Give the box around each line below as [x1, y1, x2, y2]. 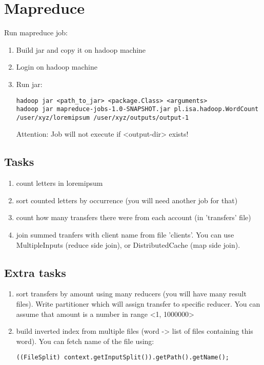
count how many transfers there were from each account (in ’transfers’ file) [16, 212, 251, 223]
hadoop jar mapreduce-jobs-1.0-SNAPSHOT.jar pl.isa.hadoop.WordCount [16, 105, 259, 113]
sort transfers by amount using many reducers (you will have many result [16, 288, 247, 299]
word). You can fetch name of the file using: [16, 335, 154, 346]
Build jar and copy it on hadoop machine [16, 44, 146, 55]
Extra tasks [4, 264, 66, 280]
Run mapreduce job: [4, 27, 68, 38]
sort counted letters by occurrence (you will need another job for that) [16, 195, 238, 205]
